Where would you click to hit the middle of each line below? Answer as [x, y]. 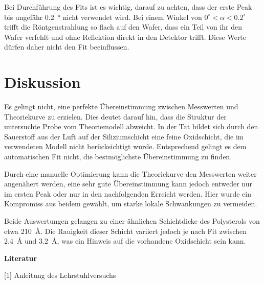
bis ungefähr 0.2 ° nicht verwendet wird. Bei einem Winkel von [103, 17]
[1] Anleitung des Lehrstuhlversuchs [60, 275]
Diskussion [42, 82]
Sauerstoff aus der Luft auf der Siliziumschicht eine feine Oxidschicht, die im [124, 136]
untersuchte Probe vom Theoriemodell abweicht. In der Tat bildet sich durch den [131, 126]
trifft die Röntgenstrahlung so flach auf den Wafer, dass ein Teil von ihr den [123, 27]
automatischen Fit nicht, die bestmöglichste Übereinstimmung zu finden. [118, 157]
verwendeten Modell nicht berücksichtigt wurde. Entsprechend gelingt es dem [125, 146]
